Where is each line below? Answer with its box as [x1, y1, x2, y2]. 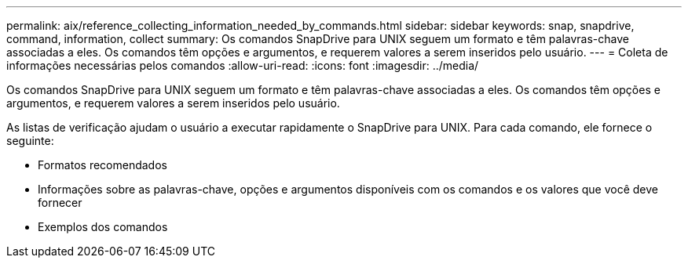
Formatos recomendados [38, 158, 167, 172]
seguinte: [6, 134, 54, 147]
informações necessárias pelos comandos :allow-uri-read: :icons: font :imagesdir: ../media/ [6, 59, 479, 72]
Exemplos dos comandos [38, 220, 168, 233]
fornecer [38, 196, 82, 209]
